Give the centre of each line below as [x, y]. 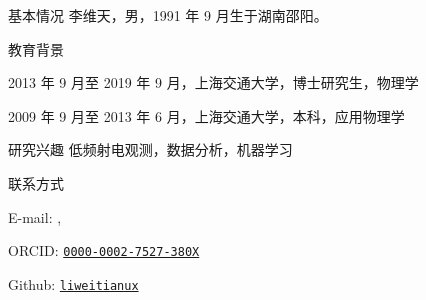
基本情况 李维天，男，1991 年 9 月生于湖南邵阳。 [168, 15]
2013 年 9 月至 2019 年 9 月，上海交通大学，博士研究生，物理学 [213, 82]
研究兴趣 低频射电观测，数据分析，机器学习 [150, 149]
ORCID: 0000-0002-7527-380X [104, 250]
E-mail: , [35, 216]
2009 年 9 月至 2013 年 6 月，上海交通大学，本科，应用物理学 [206, 115]
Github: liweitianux [73, 283]
